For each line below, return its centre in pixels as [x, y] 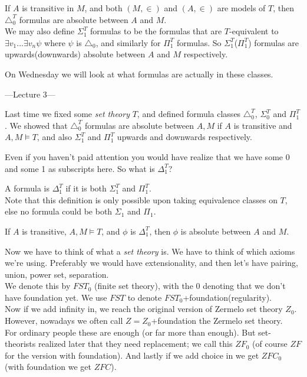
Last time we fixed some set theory [67, 114]
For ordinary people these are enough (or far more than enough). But [130, 332]
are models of [241, 8]
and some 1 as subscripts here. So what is [80, 168]
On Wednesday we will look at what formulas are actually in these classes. [139, 74]
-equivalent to [254, 31]
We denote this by [38, 286]
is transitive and [263, 125]
